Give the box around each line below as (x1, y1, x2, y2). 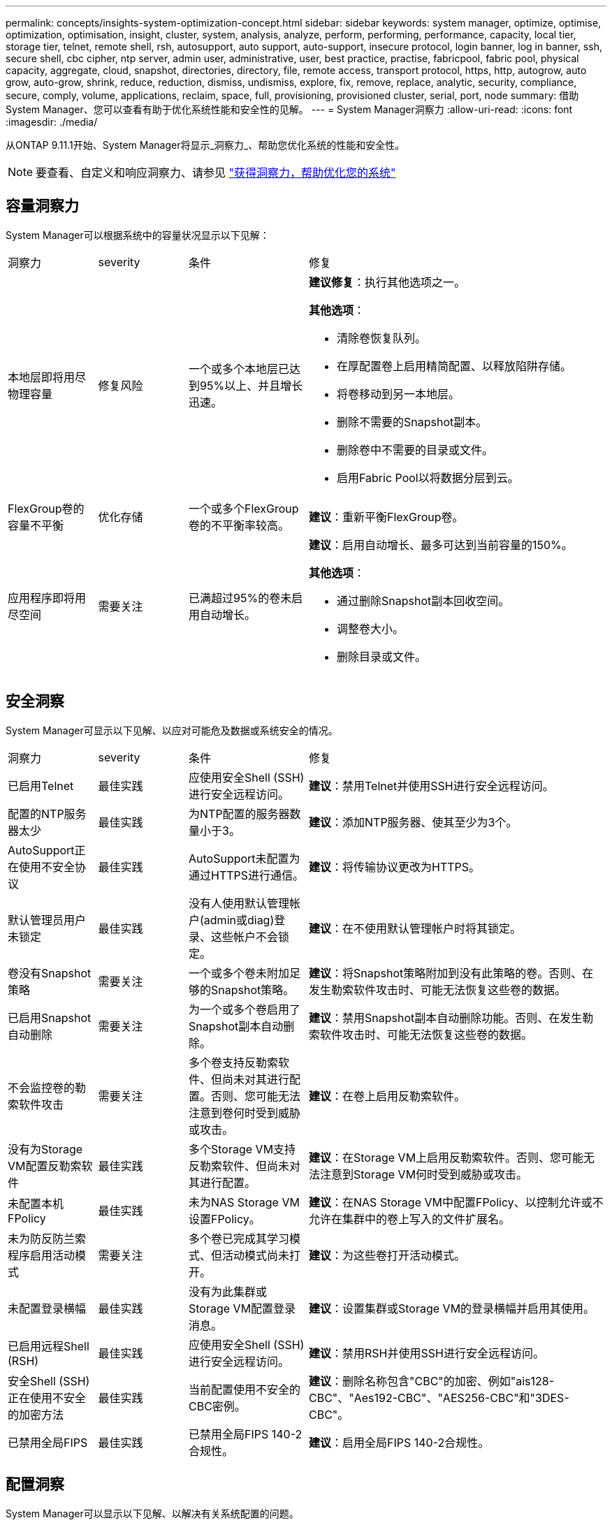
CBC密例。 (189, 1399, 246, 1413)
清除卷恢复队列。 (337, 330, 427, 345)
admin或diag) (203, 912, 275, 927)
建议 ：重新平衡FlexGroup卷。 (309, 509, 464, 524)
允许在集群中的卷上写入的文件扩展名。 (309, 1211, 511, 1226)
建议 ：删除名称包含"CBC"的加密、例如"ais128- (309, 1373, 555, 1388)
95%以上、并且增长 (200, 378, 303, 393)
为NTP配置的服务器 (189, 806, 290, 821)
